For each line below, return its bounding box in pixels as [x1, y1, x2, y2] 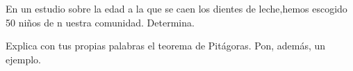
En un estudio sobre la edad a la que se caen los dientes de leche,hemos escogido [6, 1, 347, 15]
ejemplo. [6, 52, 41, 66]
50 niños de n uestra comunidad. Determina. [6, 15, 195, 29]
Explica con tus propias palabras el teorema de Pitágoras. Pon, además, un [6, 38, 326, 53]
